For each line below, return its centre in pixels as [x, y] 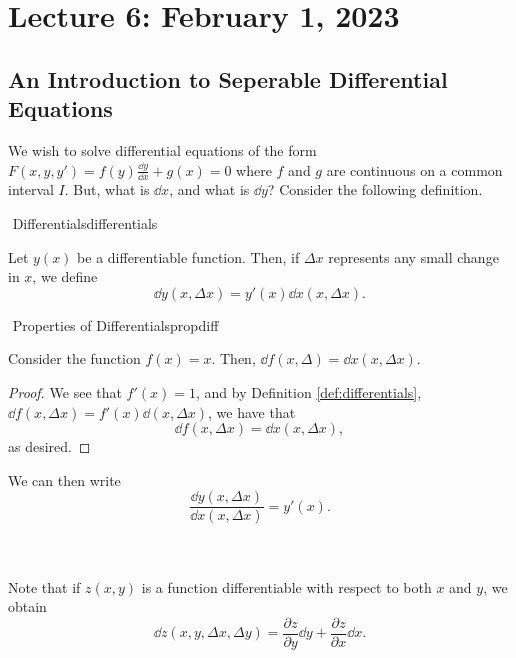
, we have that [252, 411]
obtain [27, 606]
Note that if [44, 586]
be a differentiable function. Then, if [188, 256]
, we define [65, 276]
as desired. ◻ [49, 446]
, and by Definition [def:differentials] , [308, 391]
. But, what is [107, 189]
